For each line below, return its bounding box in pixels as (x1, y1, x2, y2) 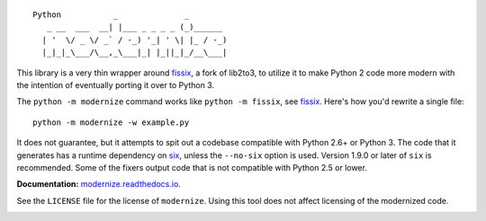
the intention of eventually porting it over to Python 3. (16, 79, 215, 90)
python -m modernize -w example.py (32, 117, 190, 128)
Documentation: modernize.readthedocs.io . (16, 179, 182, 190)
